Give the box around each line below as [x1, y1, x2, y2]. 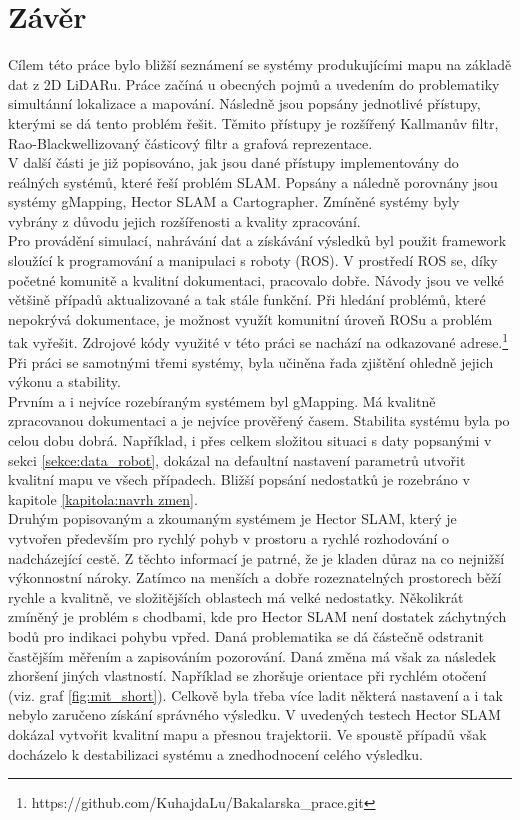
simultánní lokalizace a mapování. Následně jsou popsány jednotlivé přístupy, [8, 93, 481, 114]
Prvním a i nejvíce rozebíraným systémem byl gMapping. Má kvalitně [8, 390, 436, 411]
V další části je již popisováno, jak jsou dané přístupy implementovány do [8, 152, 459, 173]
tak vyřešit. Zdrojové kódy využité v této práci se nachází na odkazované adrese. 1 [8, 329, 509, 353]
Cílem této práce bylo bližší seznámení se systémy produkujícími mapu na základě [8, 54, 512, 75]
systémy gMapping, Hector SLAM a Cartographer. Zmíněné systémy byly [8, 191, 460, 212]
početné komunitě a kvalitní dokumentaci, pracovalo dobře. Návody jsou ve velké [8, 269, 504, 290]
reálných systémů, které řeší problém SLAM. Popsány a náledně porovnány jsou [8, 171, 498, 192]
